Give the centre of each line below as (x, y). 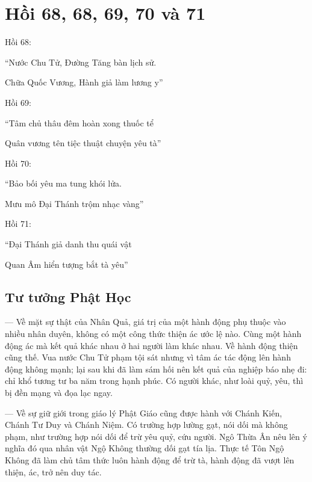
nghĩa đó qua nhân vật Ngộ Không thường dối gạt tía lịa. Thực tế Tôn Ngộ (145, 448)
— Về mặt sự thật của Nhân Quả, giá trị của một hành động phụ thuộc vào (145, 322)
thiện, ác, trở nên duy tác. (53, 471)
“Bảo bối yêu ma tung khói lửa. (63, 183)
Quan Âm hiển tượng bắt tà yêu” (67, 264)
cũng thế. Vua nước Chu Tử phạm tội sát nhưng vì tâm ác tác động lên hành (148, 357)
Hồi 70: (18, 163)
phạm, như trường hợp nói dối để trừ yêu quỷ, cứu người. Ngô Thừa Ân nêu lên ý (156, 436)
